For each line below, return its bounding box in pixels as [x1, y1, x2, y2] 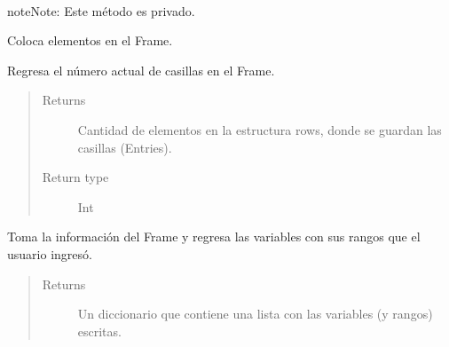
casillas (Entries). [77, 138, 172, 156]
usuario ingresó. [7, 244, 92, 263]
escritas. [77, 321, 122, 340]
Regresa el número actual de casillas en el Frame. [7, 60, 275, 79]
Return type [42, 168, 109, 186]
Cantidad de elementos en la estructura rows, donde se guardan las [77, 120, 442, 138]
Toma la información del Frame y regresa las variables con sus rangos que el [7, 227, 421, 246]
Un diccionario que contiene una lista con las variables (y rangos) [77, 304, 433, 323]
